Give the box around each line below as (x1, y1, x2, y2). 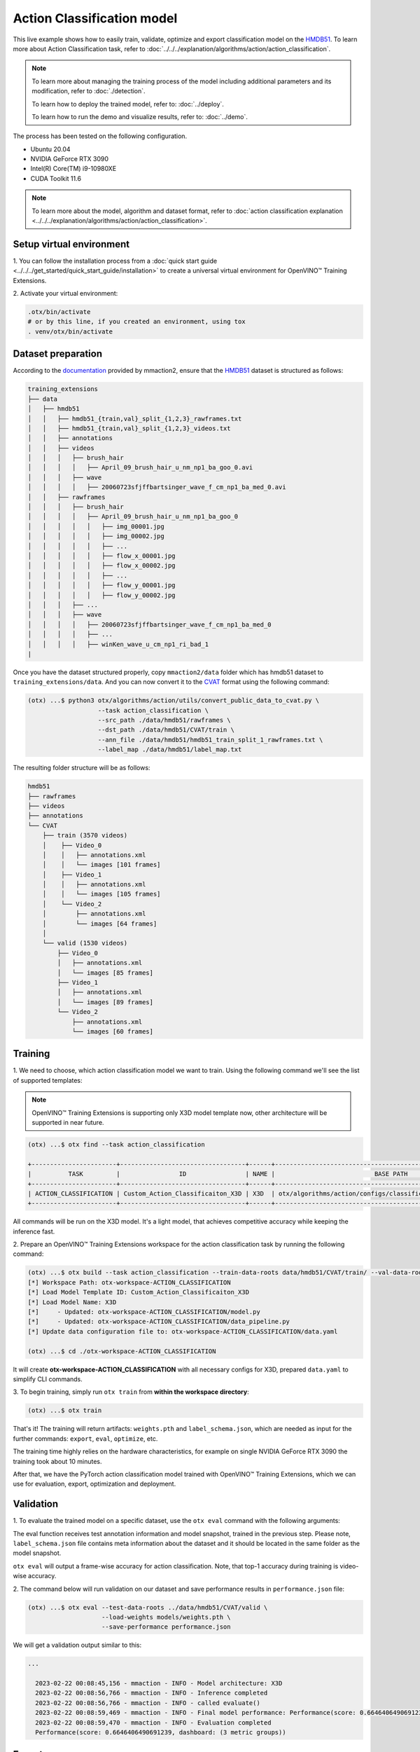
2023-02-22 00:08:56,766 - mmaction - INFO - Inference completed (35, 1689, 268, 1697)
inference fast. (13, 1227, 55, 1236)
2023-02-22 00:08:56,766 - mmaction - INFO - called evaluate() (35, 1699, 260, 1706)
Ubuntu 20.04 (30, 144, 71, 153)
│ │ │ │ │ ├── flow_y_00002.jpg (27, 591, 176, 599)
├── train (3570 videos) (42, 831, 128, 840)
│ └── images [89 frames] (57, 998, 154, 1006)
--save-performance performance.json (101, 1623, 231, 1631)
